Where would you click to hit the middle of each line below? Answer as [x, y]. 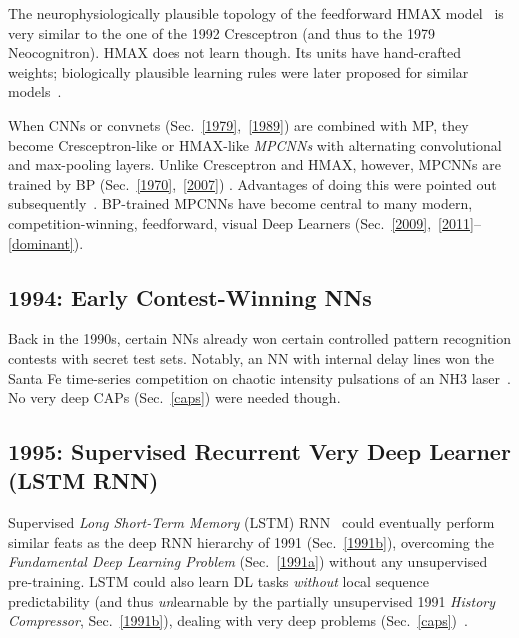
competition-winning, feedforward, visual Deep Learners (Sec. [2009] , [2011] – [244, 222]
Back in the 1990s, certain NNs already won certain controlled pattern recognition [260, 338]
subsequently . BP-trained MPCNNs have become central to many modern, [240, 203]
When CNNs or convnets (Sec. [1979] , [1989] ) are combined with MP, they [238, 124]
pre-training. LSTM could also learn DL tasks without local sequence [219, 581]
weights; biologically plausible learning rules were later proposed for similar [238, 71]
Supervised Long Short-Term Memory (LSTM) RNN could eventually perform [251, 522]
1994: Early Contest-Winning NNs [190, 296]
